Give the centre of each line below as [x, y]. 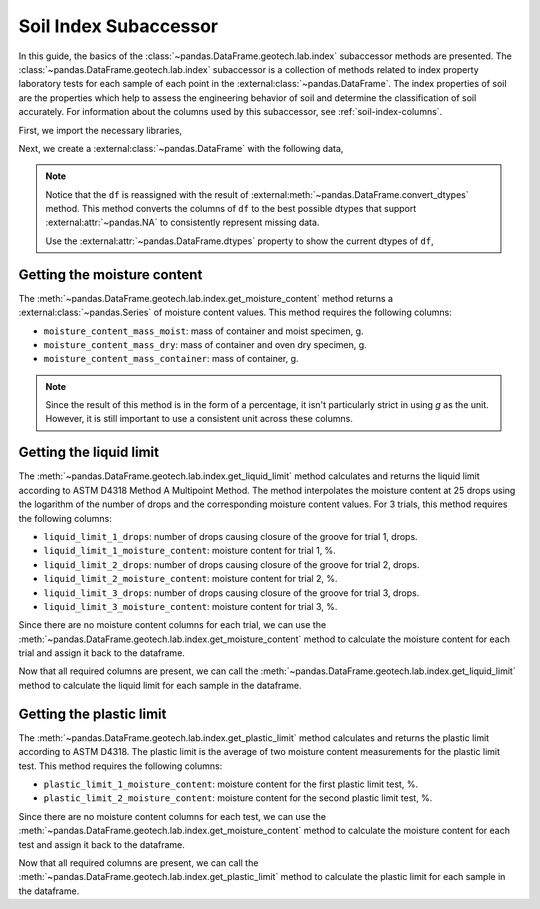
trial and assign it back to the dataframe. [101, 653]
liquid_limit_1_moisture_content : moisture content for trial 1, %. [190, 551]
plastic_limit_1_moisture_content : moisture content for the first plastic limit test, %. [231, 784]
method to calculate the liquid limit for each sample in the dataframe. [160, 685]
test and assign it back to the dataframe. [101, 844]
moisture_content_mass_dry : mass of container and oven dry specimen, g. [205, 344]
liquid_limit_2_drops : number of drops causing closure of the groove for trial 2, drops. [231, 564]
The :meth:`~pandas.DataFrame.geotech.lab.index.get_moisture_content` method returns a [206, 298]
